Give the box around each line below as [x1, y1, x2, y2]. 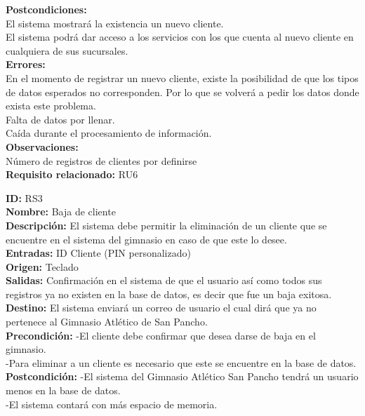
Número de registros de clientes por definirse [6, 153, 197, 168]
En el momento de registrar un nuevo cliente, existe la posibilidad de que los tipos [6, 70, 359, 85]
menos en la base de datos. [6, 383, 121, 398]
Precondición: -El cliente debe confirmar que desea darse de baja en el [6, 328, 316, 342]
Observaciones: [6, 139, 79, 154]
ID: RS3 [6, 190, 43, 205]
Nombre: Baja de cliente [6, 204, 116, 219]
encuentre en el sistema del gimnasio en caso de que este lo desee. [6, 232, 287, 246]
